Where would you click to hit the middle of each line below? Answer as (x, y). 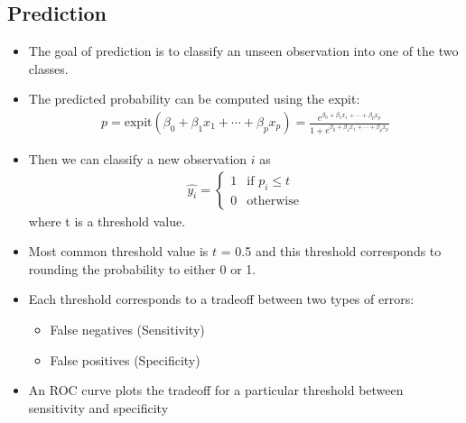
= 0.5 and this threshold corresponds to (331, 251)
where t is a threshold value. (107, 221)
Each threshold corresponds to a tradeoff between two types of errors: (221, 299)
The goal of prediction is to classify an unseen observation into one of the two (243, 51)
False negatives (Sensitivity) (127, 330)
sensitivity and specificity (98, 407)
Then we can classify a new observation (138, 159)
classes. (48, 68)
